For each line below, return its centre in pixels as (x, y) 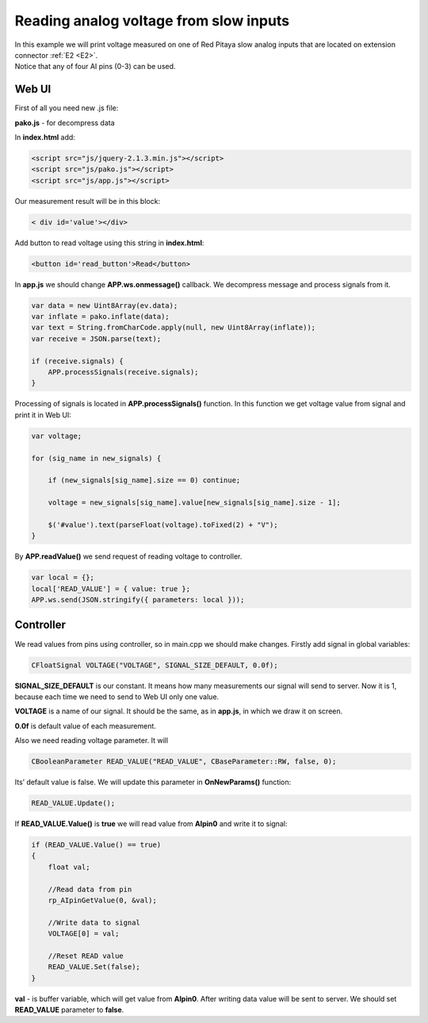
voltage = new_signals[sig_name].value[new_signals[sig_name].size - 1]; (194, 503)
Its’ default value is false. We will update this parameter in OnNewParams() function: (153, 783)
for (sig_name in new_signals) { (96, 458)
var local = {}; (63, 578)
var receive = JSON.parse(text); (96, 338)
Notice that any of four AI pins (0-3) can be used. (95, 67)
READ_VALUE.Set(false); (94, 967)
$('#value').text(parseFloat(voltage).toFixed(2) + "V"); (163, 525)
